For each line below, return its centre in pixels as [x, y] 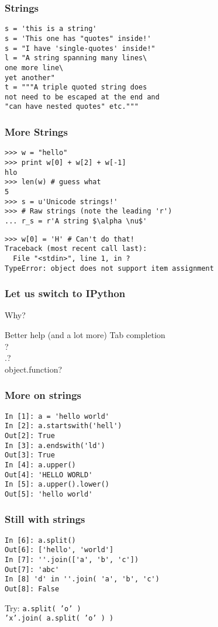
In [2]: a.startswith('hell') [63, 426]
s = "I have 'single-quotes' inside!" [80, 48]
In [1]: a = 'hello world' [57, 416]
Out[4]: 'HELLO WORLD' [49, 475]
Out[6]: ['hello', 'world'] [59, 550]
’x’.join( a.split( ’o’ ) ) [59, 619]
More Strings [36, 132]
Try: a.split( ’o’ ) [43, 607]
